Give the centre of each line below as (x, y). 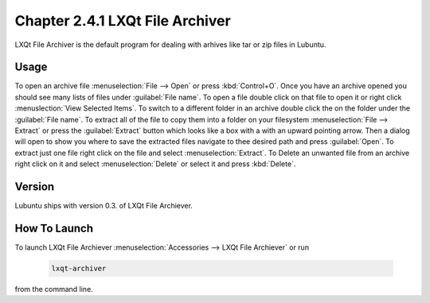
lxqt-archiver (79, 268)
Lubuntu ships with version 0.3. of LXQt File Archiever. (104, 206)
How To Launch (54, 228)
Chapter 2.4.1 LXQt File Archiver (123, 21)
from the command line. (54, 289)
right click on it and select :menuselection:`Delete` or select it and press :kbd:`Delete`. (155, 164)
